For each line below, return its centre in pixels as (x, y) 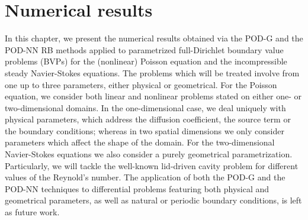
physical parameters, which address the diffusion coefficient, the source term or (148, 119)
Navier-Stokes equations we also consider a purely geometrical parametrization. (149, 154)
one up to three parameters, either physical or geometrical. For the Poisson (141, 84)
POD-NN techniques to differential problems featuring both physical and (137, 188)
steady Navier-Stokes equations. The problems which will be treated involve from (152, 72)
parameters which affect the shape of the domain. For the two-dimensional (140, 142)
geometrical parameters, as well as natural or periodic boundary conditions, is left (153, 200)
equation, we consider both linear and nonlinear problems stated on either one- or (153, 96)
